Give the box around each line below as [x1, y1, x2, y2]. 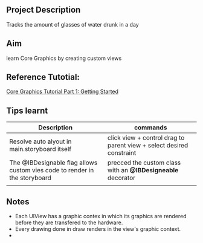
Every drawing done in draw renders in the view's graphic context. [14, 225, 181, 233]
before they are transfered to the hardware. [14, 219, 123, 226]
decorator [107, 173, 136, 182]
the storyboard [9, 173, 51, 182]
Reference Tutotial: [6, 72, 80, 82]
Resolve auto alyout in [9, 137, 72, 146]
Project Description [6, 5, 81, 15]
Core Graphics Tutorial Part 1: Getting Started [6, 88, 119, 96]
